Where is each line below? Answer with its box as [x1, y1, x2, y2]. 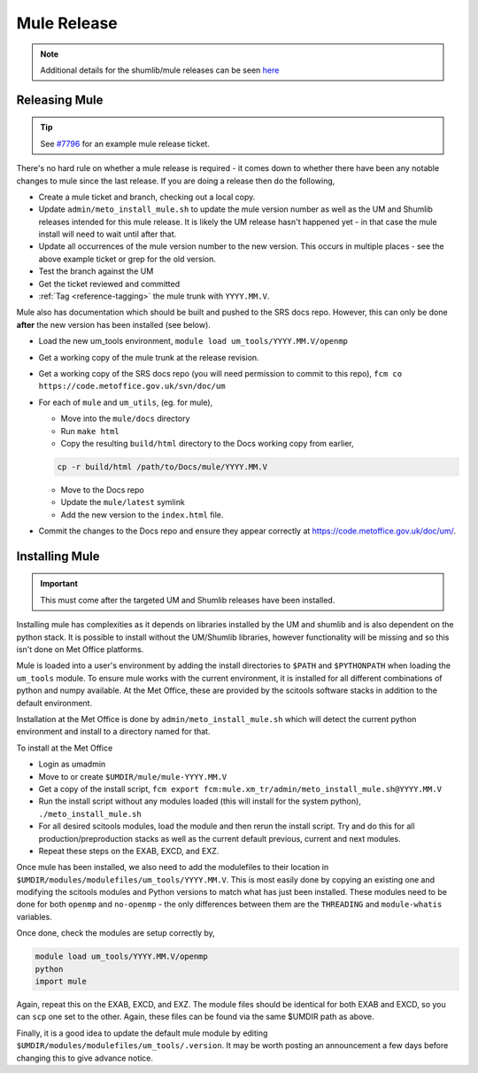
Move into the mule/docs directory [60, 413, 190, 424]
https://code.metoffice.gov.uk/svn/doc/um [38, 381, 226, 392]
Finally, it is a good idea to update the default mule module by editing [16, 1028, 268, 1038]
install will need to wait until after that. [38, 229, 177, 239]
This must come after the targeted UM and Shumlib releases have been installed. [40, 595, 335, 605]
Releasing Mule [16, 92, 104, 107]
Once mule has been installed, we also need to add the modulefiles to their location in [16, 862, 329, 873]
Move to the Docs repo [60, 484, 145, 495]
